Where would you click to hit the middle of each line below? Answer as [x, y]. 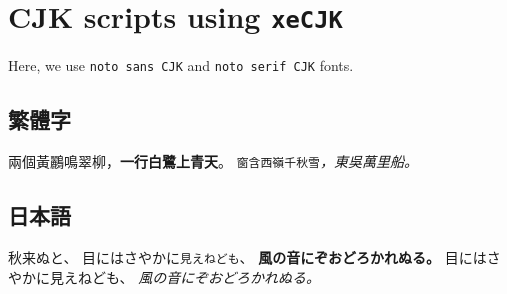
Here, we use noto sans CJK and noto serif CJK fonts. [181, 65]
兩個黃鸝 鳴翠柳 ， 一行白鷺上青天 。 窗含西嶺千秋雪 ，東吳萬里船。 [213, 161]
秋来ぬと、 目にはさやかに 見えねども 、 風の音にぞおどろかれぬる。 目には [247, 256]
